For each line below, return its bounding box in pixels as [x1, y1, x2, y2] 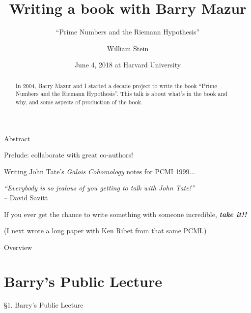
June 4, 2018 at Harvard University [74, 60, 181, 70]
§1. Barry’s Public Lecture [4, 299, 84, 310]
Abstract [4, 133, 30, 143]
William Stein [107, 43, 149, 53]
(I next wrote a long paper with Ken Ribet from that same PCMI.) [4, 225, 207, 236]
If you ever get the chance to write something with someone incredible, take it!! [4, 209, 247, 219]
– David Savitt [4, 192, 48, 203]
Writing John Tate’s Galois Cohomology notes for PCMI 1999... [4, 166, 195, 176]
